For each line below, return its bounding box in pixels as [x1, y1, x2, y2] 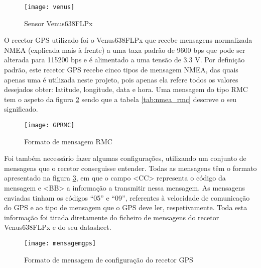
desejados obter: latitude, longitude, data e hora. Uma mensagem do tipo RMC [4, 84, 248, 95]
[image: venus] [24, 4, 75, 11]
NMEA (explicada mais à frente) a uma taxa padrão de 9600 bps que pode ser [4, 44, 245, 55]
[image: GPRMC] [24, 122, 75, 129]
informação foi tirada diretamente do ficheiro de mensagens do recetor [4, 212, 219, 222]
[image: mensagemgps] [24, 240, 96, 247]
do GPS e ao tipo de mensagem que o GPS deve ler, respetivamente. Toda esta [4, 202, 247, 213]
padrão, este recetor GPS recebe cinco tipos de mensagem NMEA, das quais [4, 64, 238, 75]
